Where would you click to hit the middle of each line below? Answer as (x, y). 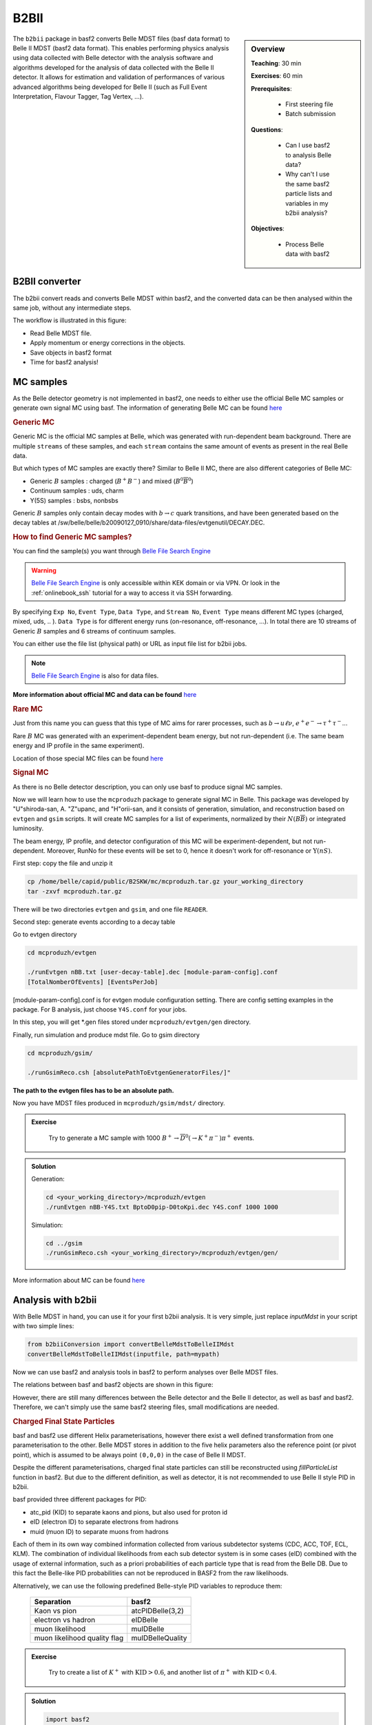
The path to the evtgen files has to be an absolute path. (93, 1090)
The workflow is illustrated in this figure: (70, 320)
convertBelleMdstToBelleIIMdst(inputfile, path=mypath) (124, 1354)
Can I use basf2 (308, 146)
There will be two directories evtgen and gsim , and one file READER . (110, 909)
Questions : (267, 129)
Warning (44, 570)
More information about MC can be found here (79, 1281)
